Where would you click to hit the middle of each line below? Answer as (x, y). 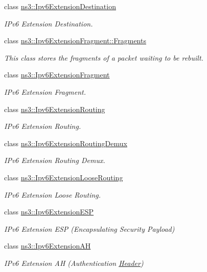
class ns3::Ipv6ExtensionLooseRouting (64, 177)
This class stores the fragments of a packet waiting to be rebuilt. (104, 57)
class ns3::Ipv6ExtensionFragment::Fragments (75, 40)
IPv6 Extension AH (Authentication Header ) (74, 263)
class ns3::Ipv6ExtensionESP (49, 212)
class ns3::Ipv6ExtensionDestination (60, 6)
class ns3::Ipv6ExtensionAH (48, 246)
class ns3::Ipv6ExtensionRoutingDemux (66, 143)
